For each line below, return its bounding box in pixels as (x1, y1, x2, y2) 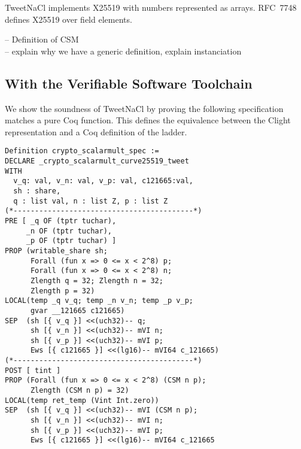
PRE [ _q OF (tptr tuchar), (5, 216, 117, 225)
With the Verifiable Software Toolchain (5, 74, 253, 92)
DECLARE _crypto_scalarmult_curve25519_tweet (5, 157, 189, 166)
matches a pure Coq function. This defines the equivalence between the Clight (5, 114, 291, 126)
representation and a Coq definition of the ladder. (5, 125, 187, 138)
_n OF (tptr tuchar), (26, 226, 112, 235)
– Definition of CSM (5, 33, 79, 45)
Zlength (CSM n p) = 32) (30, 386, 129, 395)
